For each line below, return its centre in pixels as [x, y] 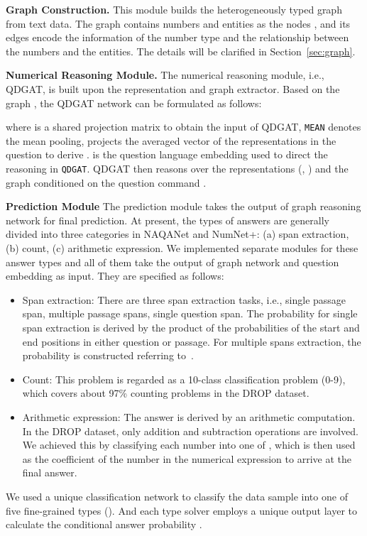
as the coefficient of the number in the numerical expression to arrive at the [187, 458]
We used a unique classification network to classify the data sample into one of [177, 496]
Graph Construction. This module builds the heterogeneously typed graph [174, 9]
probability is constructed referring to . [108, 355]
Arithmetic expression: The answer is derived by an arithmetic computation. [189, 416]
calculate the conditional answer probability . [104, 524]
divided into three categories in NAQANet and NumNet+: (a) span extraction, [177, 234]
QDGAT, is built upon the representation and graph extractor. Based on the [173, 88]
